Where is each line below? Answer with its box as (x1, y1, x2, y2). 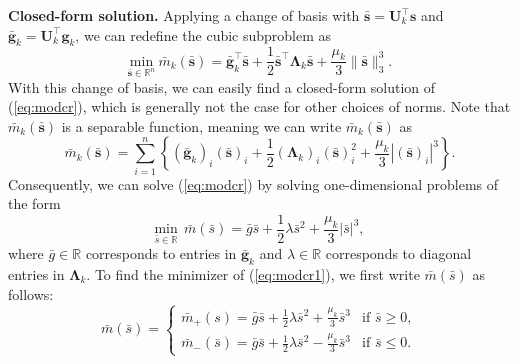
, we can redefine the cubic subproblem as (75, 24, 332, 45)
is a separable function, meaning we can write (61, 115, 342, 136)
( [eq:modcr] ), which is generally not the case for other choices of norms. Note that (8, 96, 511, 117)
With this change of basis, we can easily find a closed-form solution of (8, 76, 436, 97)
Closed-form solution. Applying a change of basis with (8, 5, 360, 25)
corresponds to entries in (85, 243, 237, 264)
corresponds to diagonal (325, 243, 472, 264)
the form (8, 193, 61, 214)
